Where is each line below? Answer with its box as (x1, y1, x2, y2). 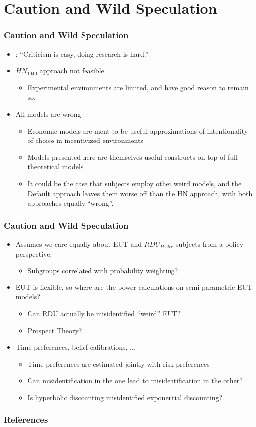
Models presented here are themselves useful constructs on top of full (27, 151, 238, 162)
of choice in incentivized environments (27, 135, 143, 145)
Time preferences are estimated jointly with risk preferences (27, 358, 210, 369)
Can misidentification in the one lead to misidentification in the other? (27, 375, 243, 386)
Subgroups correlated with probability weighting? (27, 265, 178, 276)
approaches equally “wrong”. (27, 198, 114, 208)
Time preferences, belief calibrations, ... (15, 342, 136, 352)
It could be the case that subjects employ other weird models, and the (27, 178, 242, 188)
